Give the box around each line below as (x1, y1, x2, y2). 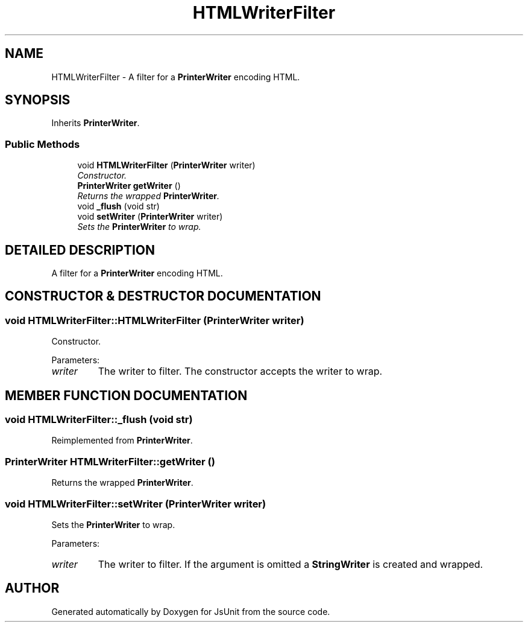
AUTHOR (5, 581, 60, 596)
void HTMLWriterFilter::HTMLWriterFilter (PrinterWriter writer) (5, 314, 304, 326)
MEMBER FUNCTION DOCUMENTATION (5, 387, 248, 403)
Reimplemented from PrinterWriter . (51, 435, 193, 446)
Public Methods (5, 138, 80, 150)
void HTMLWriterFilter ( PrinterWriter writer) (77, 160, 256, 171)
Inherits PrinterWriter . (51, 118, 140, 129)
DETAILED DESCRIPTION (5, 242, 156, 258)
